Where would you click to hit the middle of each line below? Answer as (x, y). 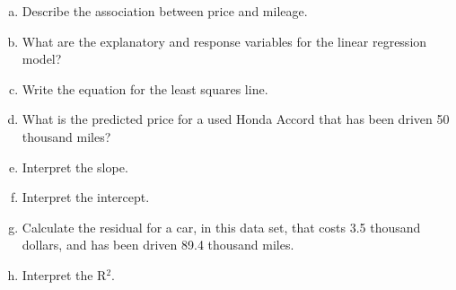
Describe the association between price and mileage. (165, 11)
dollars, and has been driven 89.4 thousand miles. (158, 245)
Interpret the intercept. (86, 197)
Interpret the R (64, 274)
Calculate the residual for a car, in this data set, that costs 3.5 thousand (221, 227)
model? (42, 59)
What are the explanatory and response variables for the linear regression (224, 41)
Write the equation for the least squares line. (145, 88)
